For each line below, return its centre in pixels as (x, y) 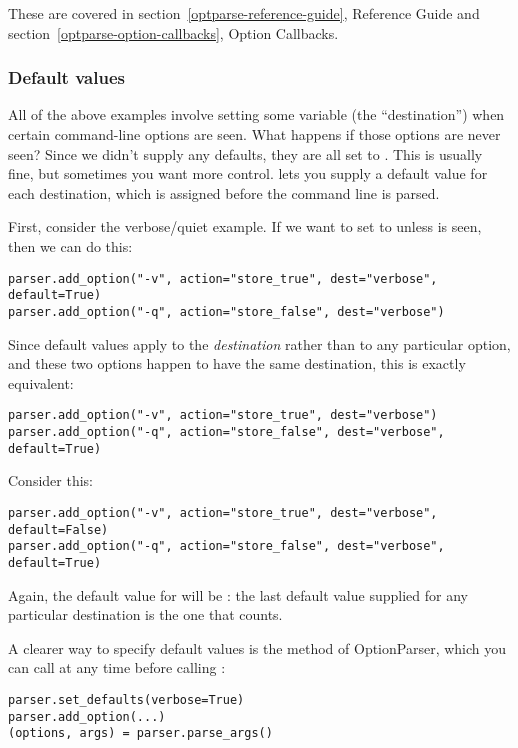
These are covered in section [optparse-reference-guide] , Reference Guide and (244, 13)
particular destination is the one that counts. (145, 614)
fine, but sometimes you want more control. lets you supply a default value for (248, 173)
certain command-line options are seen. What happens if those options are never (254, 134)
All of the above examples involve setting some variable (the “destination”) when (256, 114)
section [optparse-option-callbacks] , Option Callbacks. (173, 32)
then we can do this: (70, 245)
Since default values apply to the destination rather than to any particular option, (259, 343)
